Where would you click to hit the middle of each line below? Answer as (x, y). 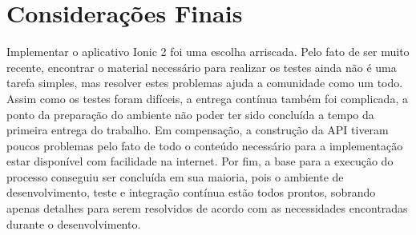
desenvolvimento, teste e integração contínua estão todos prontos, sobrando (191, 192)
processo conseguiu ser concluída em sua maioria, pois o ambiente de (175, 176)
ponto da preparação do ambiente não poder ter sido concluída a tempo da (190, 114)
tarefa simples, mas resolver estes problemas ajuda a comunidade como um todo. (205, 83)
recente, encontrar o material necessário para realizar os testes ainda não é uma (202, 67)
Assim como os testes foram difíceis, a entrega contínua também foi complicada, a (207, 98)
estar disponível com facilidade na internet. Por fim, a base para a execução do (200, 161)
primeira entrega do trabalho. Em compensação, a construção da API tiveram (198, 130)
